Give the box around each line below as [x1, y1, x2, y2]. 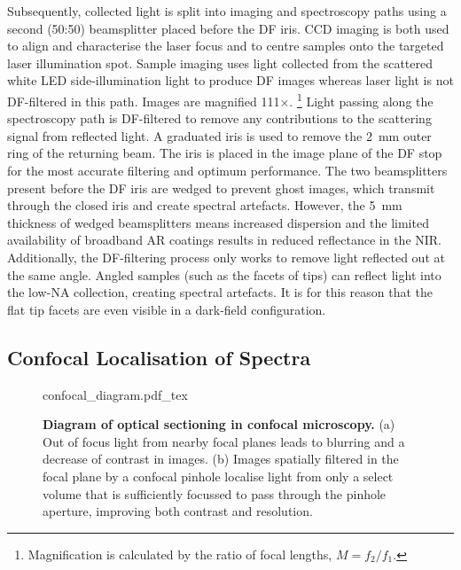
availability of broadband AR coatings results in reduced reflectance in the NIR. [7, 230, 442, 249]
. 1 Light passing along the [289, 89, 434, 110]
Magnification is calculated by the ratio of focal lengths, [27, 544, 332, 563]
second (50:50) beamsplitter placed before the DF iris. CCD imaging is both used [7, 19, 449, 37]
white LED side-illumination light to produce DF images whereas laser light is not [7, 71, 454, 90]
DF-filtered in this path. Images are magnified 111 [7, 91, 280, 110]
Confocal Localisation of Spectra [7, 343, 311, 371]
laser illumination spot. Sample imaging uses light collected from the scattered [7, 53, 433, 72]
